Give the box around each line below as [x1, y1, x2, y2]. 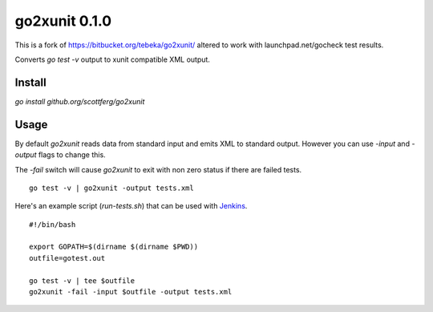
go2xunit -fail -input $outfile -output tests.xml [29, 287, 233, 297]
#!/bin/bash [29, 220, 76, 229]
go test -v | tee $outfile [29, 276, 136, 285]
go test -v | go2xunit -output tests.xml [29, 183, 194, 192]
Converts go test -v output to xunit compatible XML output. [14, 55, 210, 64]
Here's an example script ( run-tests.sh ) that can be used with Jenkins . [14, 201, 248, 211]
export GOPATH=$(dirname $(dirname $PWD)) [29, 242, 199, 252]
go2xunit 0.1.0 [14, 12, 112, 30]
